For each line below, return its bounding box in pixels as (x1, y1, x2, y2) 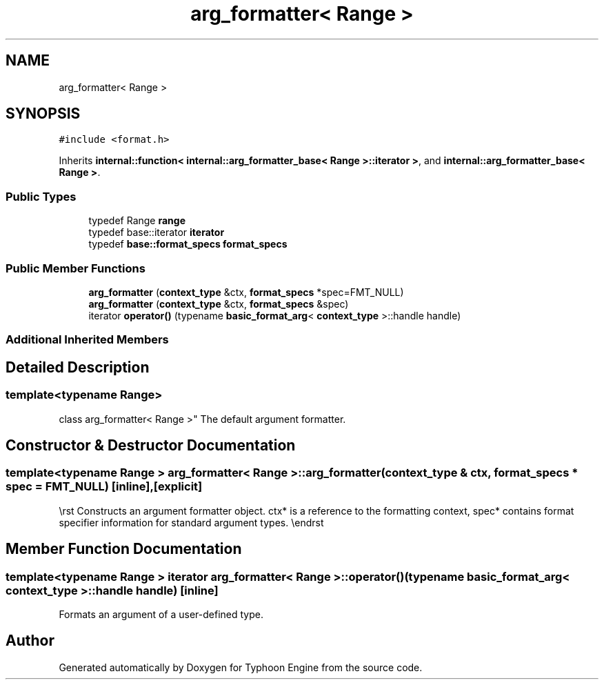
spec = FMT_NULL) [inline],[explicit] (6, 479, 203, 494)
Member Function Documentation (6, 540, 242, 558)
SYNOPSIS (6, 105, 81, 123)
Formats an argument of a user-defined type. (59, 608, 263, 620)
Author (6, 632, 54, 650)
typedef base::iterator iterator (88, 226, 225, 239)
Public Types (6, 189, 77, 203)
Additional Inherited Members (6, 332, 169, 347)
